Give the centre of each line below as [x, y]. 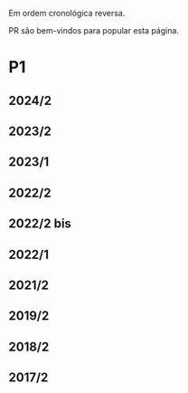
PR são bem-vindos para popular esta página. [94, 30]
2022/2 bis [40, 224]
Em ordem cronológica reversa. [67, 13]
